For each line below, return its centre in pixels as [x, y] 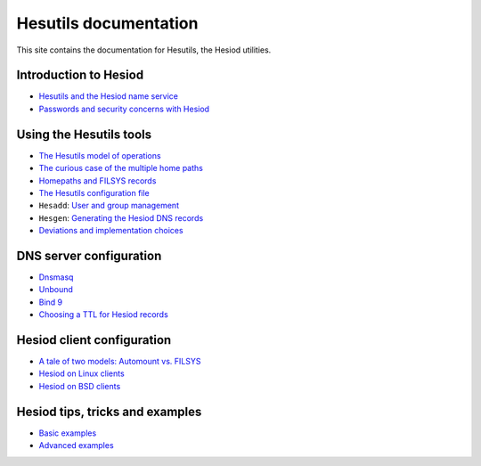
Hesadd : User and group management [109, 206]
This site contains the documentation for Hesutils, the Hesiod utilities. [144, 50]
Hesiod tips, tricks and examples [109, 411]
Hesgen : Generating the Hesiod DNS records [121, 217]
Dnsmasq [56, 277]
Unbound [56, 290]
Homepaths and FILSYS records [98, 180]
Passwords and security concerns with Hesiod [124, 109]
